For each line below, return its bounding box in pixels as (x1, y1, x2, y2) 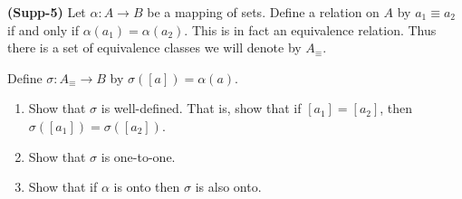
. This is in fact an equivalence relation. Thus (184, 20, 437, 39)
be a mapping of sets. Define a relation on (147, 3, 380, 21)
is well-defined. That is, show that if (101, 99, 302, 118)
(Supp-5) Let (7, 3, 86, 21)
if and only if (7, 20, 79, 39)
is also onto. (195, 177, 262, 196)
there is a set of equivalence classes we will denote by (7, 38, 302, 57)
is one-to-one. (101, 147, 176, 166)
